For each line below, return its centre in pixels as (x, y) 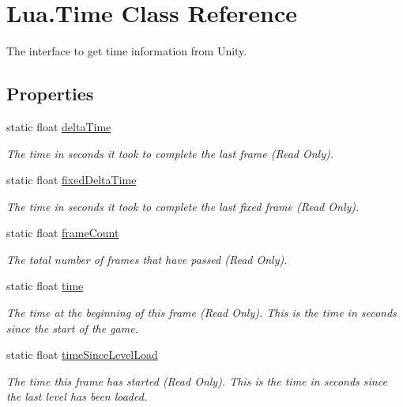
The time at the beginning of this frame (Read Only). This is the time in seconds (201, 313)
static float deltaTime (59, 126)
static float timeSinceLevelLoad (82, 354)
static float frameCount (63, 233)
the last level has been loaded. (77, 396)
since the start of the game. (72, 328)
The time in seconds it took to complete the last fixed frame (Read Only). (183, 206)
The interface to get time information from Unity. (127, 51)
